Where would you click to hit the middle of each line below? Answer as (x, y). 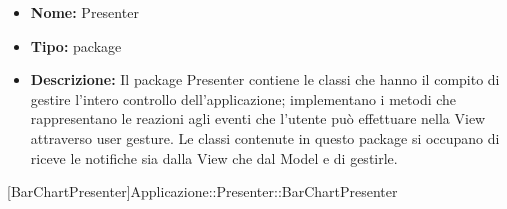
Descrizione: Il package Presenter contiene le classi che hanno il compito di (265, 79)
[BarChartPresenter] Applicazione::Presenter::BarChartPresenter (202, 191)
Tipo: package (76, 45)
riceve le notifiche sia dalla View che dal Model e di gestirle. (214, 157)
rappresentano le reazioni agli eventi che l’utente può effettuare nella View (258, 118)
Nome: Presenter (84, 12)
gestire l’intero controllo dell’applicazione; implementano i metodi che (243, 98)
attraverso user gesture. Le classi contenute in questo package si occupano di (265, 137)
